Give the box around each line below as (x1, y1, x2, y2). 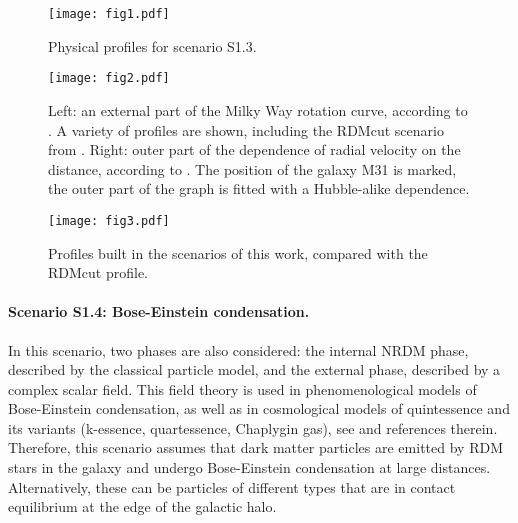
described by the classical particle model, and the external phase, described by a (8, 359, 501, 380)
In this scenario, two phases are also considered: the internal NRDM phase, (8, 339, 469, 360)
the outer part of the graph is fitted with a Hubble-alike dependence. (48, 178, 470, 199)
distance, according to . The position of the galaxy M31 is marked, (48, 158, 457, 179)
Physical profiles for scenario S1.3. (48, 35, 257, 56)
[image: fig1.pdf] (48, 7, 170, 21)
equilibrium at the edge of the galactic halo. (8, 496, 277, 517)
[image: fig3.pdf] (48, 213, 170, 228)
